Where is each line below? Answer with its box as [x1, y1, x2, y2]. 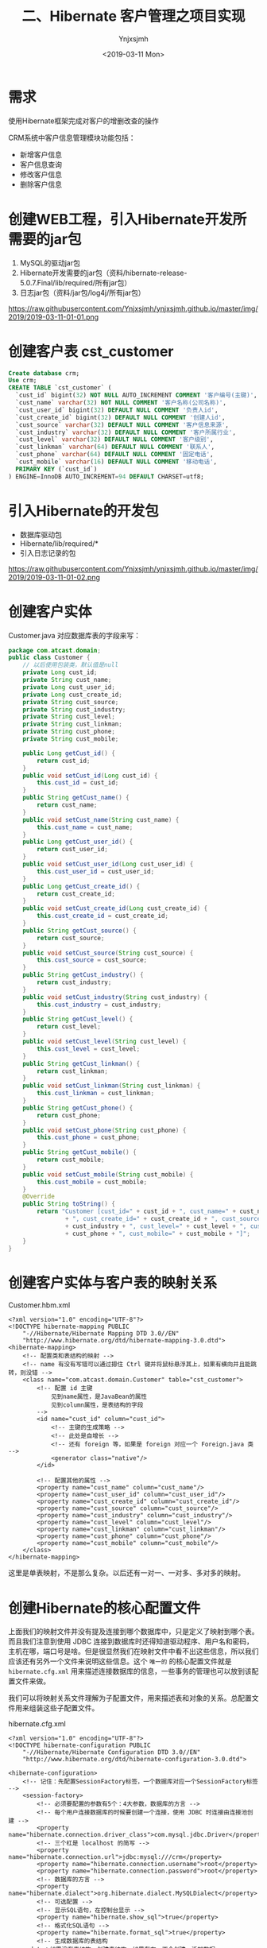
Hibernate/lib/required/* [19, 538, 99, 548]
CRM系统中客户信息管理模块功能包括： [8, 133, 136, 142]
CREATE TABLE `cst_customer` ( [8, 384, 112, 392]
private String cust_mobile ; [22, 735, 119, 743]
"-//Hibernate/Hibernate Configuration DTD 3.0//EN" [22, 1749, 201, 1756]
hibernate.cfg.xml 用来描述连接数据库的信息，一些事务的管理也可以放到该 [8, 1667, 252, 1676]
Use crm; [8, 377, 37, 385]
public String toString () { [22, 1200, 115, 1208]
